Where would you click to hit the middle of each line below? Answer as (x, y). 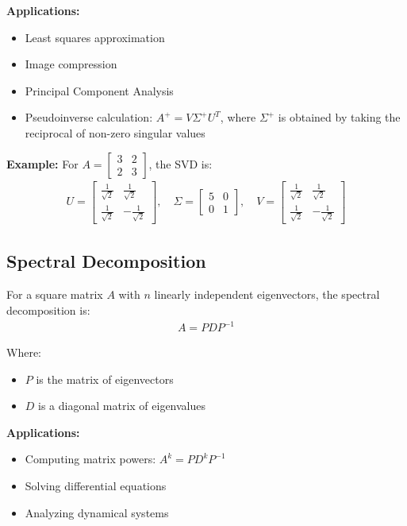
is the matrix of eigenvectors (105, 379)
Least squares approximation (95, 37)
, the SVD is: (180, 163)
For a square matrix (55, 294)
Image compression (71, 64)
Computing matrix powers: (90, 459)
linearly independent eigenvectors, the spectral (267, 294)
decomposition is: (48, 309)
